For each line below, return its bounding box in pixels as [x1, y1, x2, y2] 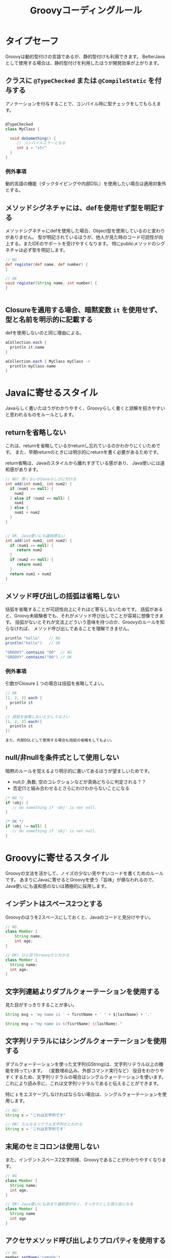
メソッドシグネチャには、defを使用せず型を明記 [5, 203, 158, 212]
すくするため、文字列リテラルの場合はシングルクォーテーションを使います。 [5, 1074, 166, 1080]
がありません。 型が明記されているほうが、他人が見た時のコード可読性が [5, 234, 159, 240]
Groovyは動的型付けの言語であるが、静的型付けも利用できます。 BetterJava [5, 53, 165, 60]
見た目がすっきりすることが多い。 [5, 1002, 77, 1008]
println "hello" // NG [5, 636, 60, 641]
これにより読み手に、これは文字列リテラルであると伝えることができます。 [5, 1080, 162, 1086]
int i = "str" [16, 145, 47, 150]
